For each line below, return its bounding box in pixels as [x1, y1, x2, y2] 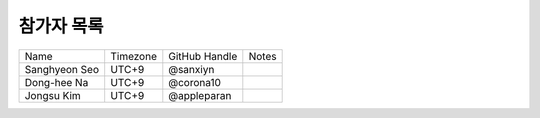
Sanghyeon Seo [24, 62, 100, 76]
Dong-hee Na [24, 75, 89, 89]
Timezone [110, 49, 157, 63]
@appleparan [168, 88, 232, 102]
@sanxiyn [168, 62, 215, 76]
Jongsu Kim [24, 88, 82, 102]
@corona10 [168, 75, 222, 89]
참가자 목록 [18, 15, 104, 37]
